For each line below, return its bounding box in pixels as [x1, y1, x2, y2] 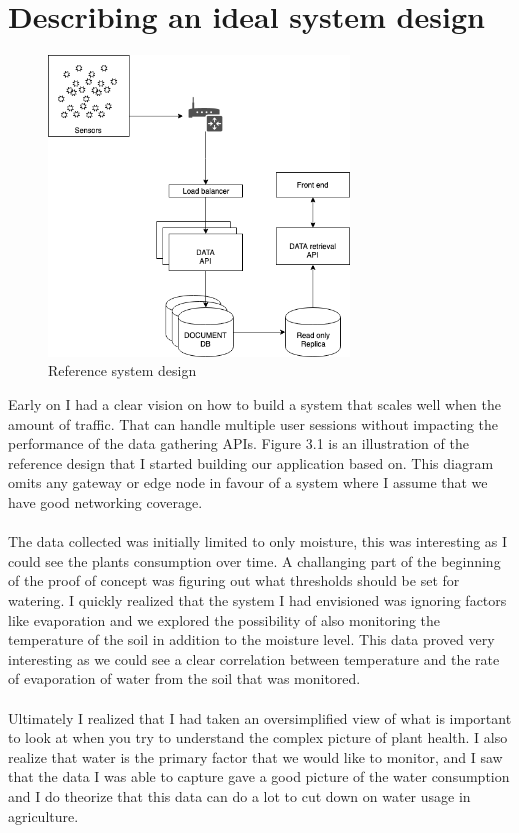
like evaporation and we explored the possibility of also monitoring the [8, 609, 441, 630]
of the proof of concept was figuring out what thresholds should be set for [8, 570, 460, 591]
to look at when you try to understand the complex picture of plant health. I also [8, 727, 508, 748]
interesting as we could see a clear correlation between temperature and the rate [8, 648, 500, 669]
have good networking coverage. [8, 492, 203, 513]
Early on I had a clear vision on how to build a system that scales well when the [8, 394, 501, 415]
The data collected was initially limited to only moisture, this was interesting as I [8, 531, 508, 552]
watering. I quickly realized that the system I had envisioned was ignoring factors [8, 589, 507, 610]
